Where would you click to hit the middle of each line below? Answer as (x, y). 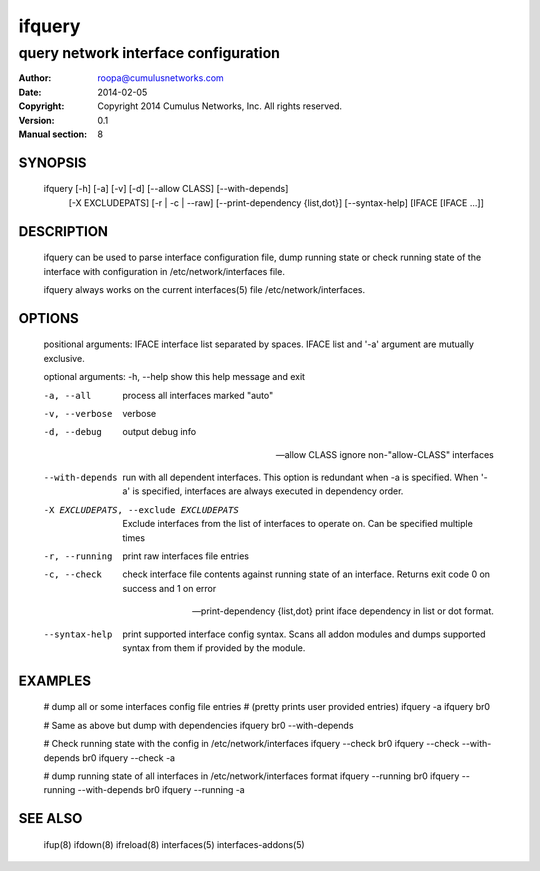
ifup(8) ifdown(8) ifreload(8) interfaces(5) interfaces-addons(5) (174, 844)
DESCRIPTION (63, 231)
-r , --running (78, 556)
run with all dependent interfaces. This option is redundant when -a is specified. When (300, 477)
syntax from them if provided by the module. (214, 647)
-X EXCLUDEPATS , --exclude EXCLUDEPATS (141, 509)
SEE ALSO (50, 818)
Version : (36, 120)
